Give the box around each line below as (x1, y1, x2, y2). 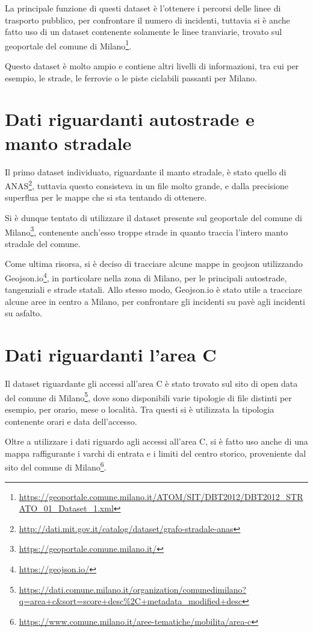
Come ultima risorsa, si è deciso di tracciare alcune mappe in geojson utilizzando (5, 257, 303, 270)
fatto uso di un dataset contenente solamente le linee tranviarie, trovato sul (5, 25, 282, 38)
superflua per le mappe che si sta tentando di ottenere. (5, 191, 207, 204)
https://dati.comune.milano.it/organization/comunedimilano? (19, 583, 247, 595)
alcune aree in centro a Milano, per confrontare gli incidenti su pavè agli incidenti (5, 295, 305, 307)
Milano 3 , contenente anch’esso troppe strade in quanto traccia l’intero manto (5, 224, 288, 238)
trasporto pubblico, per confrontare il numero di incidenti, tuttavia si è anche (5, 13, 290, 26)
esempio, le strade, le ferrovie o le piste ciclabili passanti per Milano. (5, 71, 257, 84)
